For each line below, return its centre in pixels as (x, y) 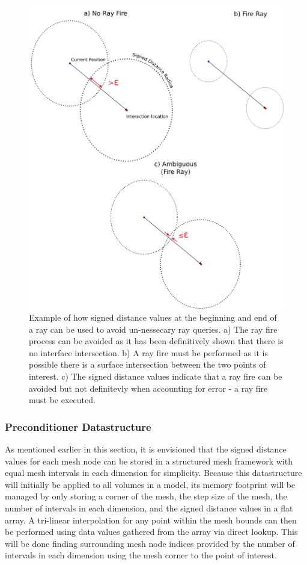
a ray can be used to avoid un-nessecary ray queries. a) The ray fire (153, 329)
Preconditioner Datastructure (78, 426)
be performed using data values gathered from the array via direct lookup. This (151, 532)
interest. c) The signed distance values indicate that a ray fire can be (156, 376)
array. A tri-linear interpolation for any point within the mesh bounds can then (151, 520)
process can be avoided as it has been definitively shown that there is (156, 341)
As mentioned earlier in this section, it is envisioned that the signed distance (146, 449)
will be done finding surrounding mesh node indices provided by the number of (150, 543)
